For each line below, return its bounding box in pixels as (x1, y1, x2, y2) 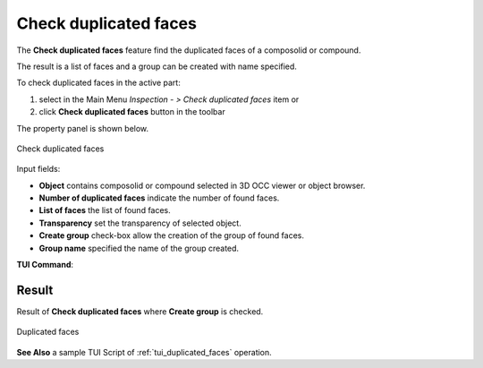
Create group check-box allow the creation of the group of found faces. (38, 230, 304, 241)
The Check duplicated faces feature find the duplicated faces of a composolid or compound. (16, 45, 361, 56)
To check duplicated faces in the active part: (16, 77, 181, 89)
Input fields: (16, 164, 61, 175)
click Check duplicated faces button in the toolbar (38, 107, 225, 117)
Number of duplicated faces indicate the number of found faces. (38, 193, 280, 203)
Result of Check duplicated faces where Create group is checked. (16, 305, 264, 317)
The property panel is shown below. (16, 123, 149, 133)
